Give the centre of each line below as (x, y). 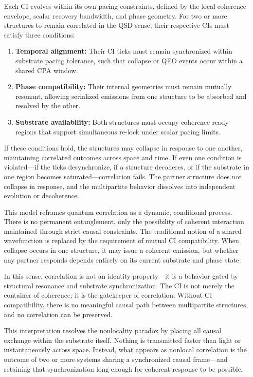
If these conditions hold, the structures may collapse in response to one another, (123, 148)
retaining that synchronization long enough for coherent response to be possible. (124, 368)
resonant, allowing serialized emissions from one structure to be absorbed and (131, 96)
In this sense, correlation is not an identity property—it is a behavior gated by (121, 276)
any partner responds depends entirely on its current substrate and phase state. (123, 259)
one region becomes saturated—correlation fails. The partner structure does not (123, 176)
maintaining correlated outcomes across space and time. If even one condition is (123, 157)
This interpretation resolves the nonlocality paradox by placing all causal (113, 330)
